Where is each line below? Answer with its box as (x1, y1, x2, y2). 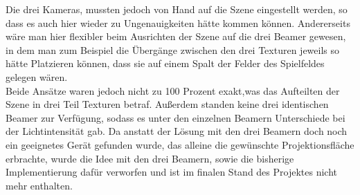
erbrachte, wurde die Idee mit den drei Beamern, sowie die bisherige (6, 151, 294, 165)
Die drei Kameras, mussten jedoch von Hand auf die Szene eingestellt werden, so (6, 2, 348, 16)
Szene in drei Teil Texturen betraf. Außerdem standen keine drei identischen (6, 97, 329, 111)
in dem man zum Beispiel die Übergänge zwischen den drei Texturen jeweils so (6, 42, 340, 57)
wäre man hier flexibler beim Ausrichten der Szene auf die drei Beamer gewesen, (6, 29, 346, 44)
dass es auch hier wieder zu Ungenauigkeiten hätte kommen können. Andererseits (6, 15, 350, 30)
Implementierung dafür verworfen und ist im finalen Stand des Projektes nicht (6, 165, 337, 179)
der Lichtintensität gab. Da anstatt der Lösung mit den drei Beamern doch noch (6, 124, 348, 138)
